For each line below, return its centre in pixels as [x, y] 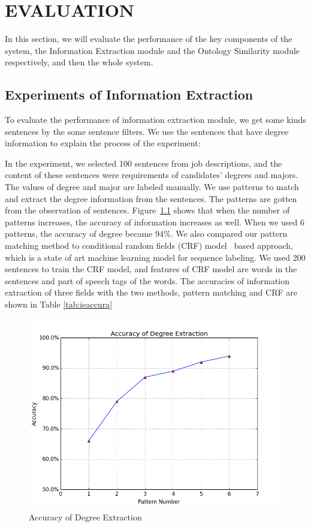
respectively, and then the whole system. [79, 62]
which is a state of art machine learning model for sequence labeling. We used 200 [155, 257]
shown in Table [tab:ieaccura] [59, 304]
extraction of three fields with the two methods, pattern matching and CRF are [151, 292]
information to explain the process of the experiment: [103, 143]
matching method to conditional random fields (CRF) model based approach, [149, 246]
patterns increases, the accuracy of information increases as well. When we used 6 [155, 222]
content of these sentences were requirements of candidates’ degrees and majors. [152, 175]
